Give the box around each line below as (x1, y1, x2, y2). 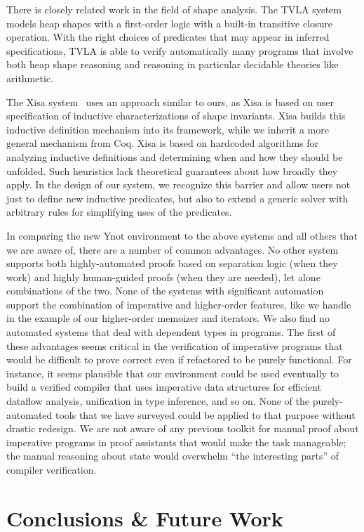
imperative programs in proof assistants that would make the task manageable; (6, 434, 346, 449)
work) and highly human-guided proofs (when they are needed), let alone (6, 269, 321, 284)
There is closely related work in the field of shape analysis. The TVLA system (6, 2, 342, 16)
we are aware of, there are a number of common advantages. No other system (6, 242, 339, 257)
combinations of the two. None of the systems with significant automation (6, 283, 324, 298)
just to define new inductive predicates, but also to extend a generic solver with (6, 190, 349, 205)
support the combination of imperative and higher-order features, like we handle (6, 297, 351, 311)
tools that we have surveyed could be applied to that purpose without (55, 407, 356, 422)
